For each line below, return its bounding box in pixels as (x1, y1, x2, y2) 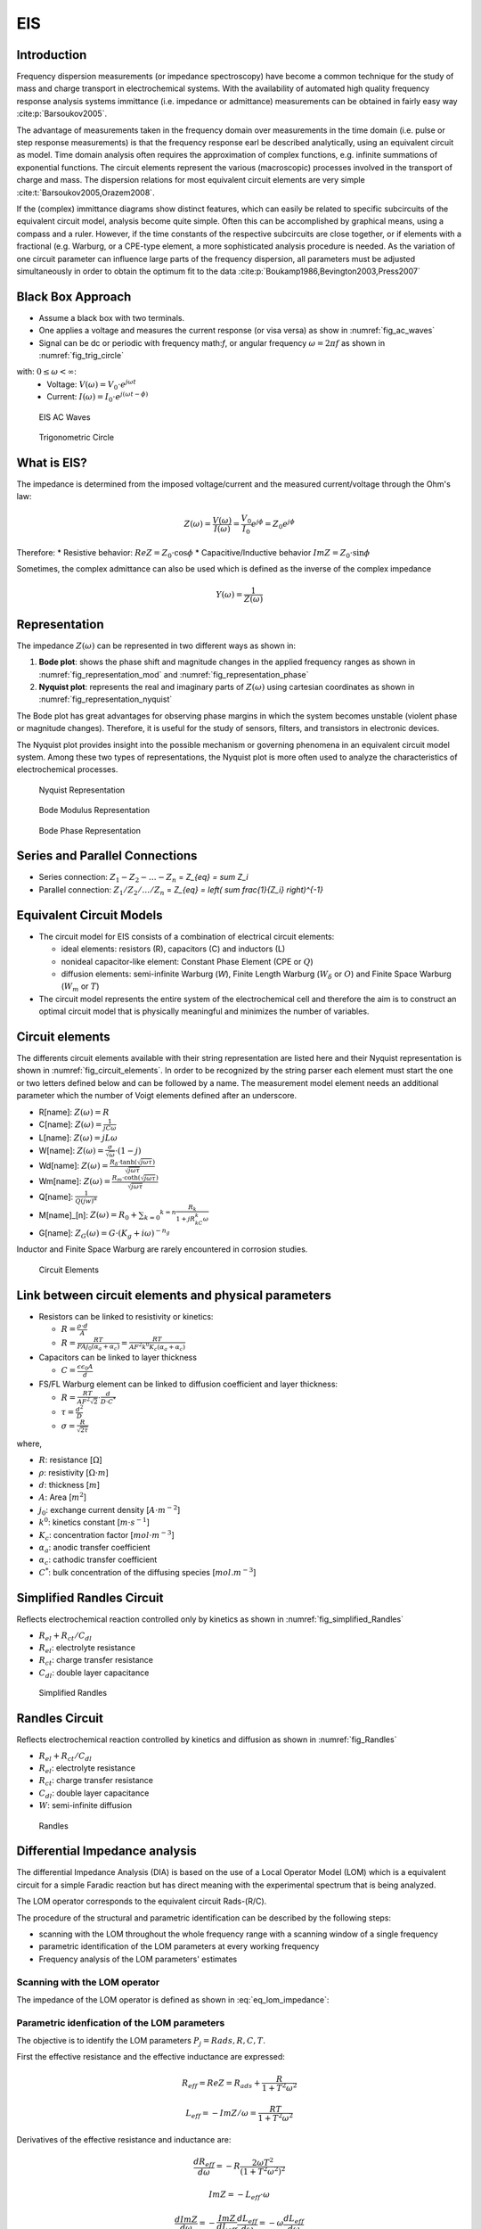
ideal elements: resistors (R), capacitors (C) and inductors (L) (61, 943, 286, 954)
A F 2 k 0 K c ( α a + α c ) (129, 1341, 186, 1353)
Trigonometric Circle (38, 432, 115, 442)
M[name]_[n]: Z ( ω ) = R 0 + (38, 1209, 138, 1222)
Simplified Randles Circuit (16, 1590, 164, 1605)
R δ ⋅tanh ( (110, 1157, 137, 1167)
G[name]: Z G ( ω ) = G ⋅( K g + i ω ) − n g (38, 1227, 171, 1240)
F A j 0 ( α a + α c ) (77, 1342, 120, 1353)
